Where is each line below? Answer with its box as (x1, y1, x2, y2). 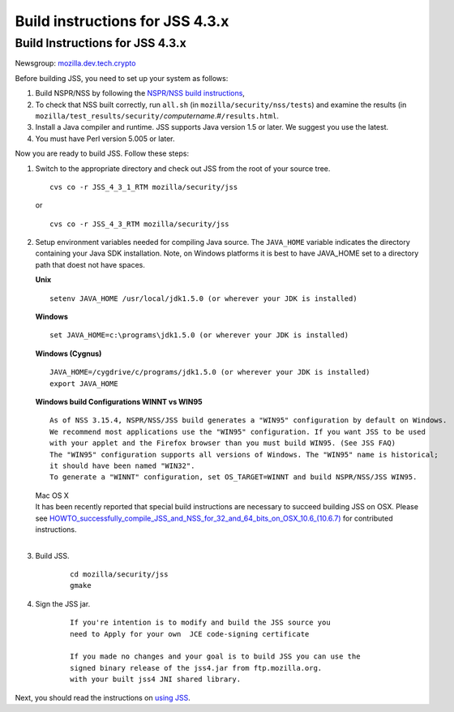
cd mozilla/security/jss (70, 570, 169, 579)
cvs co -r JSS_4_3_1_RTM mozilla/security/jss (49, 182, 238, 191)
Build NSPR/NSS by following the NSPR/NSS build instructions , (35, 88, 245, 98)
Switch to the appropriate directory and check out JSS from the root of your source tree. (35, 163, 331, 174)
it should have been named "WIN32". (49, 461, 195, 470)
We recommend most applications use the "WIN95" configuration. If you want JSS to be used (49, 427, 426, 436)
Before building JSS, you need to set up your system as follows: (15, 73, 229, 83)
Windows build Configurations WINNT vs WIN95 (35, 397, 203, 406)
